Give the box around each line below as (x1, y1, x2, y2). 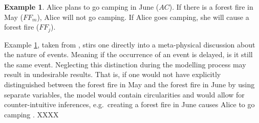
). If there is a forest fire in (169, 2, 253, 12)
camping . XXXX (4, 109, 59, 119)
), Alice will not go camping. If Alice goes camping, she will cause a (37, 11, 249, 22)
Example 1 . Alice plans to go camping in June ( (4, 2, 159, 12)
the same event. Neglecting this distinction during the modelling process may (4, 59, 246, 69)
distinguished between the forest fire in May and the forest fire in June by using (4, 79, 255, 90)
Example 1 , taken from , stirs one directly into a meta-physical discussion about (4, 39, 255, 50)
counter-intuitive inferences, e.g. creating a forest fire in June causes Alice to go (4, 99, 255, 110)
